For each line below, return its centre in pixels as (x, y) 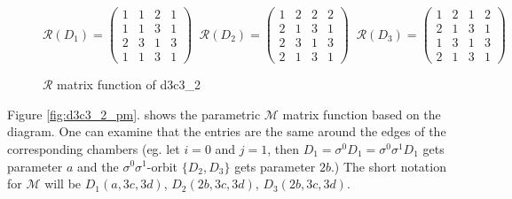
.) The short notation (388, 166)
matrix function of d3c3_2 (129, 84)
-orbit (162, 166)
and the (98, 166)
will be (63, 184)
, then (284, 148)
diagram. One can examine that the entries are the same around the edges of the (227, 131)
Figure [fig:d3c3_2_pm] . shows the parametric (134, 114)
